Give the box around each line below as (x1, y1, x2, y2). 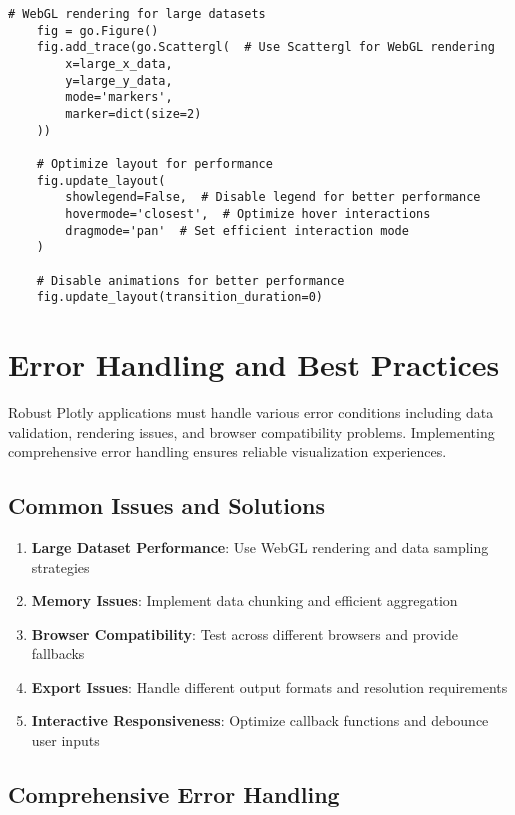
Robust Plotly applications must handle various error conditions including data (8, 401, 494, 422)
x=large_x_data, (65, 56, 173, 71)
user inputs (31, 730, 100, 751)
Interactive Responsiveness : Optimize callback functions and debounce (31, 710, 489, 731)
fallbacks (31, 643, 85, 664)
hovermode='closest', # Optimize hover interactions (65, 206, 431, 221)
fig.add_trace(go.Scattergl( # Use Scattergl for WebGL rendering (36, 40, 495, 55)
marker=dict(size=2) (65, 106, 202, 121)
